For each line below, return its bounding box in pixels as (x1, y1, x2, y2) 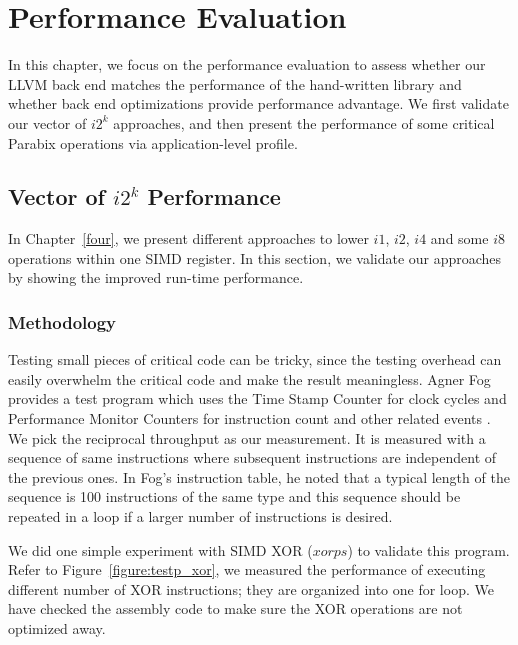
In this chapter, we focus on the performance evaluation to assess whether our (8, 54, 486, 75)
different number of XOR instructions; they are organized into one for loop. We (8, 578, 494, 599)
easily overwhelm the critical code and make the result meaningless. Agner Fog (8, 368, 491, 389)
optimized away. (8, 618, 106, 639)
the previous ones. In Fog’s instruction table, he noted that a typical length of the (8, 466, 510, 487)
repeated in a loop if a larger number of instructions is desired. (8, 506, 393, 527)
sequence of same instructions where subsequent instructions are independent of (8, 447, 497, 468)
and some (430, 228, 489, 249)
